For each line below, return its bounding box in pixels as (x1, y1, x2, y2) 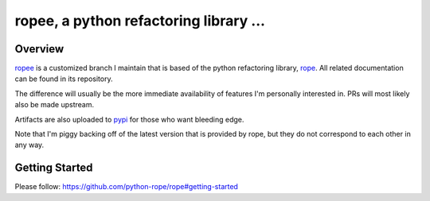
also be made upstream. (14, 100, 95, 110)
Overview (14, 42, 64, 56)
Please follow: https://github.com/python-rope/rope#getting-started (14, 182, 239, 191)
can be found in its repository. (14, 74, 113, 83)
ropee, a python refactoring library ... (14, 12, 266, 29)
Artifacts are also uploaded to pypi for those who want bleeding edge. (14, 114, 244, 124)
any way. (14, 140, 45, 150)
